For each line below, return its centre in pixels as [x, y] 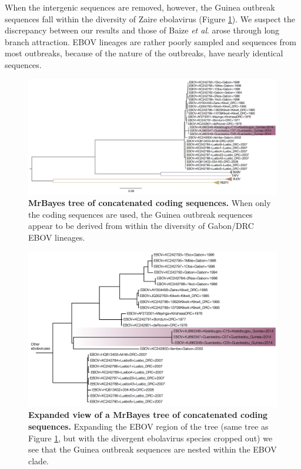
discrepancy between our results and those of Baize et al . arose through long [142, 30]
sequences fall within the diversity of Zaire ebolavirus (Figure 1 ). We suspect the [150, 18]
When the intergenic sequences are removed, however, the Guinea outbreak [140, 7]
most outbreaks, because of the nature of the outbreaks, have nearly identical [144, 53]
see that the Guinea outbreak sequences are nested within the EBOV [153, 449]
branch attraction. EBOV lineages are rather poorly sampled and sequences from [151, 41]
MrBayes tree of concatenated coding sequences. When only [150, 203]
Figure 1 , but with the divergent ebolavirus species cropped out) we [150, 438]
